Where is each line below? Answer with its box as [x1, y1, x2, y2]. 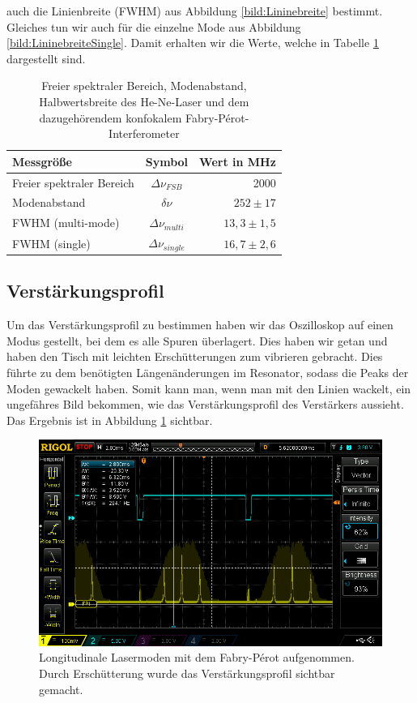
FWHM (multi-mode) [12, 214, 120, 231]
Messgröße [12, 152, 72, 169]
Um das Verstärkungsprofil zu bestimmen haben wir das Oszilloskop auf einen [6, 316, 394, 333]
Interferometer [109, 125, 180, 142]
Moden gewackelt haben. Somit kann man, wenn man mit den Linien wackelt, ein [6, 379, 411, 397]
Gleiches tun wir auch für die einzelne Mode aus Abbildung [6, 18, 301, 35]
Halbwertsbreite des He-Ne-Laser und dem [39, 92, 249, 109]
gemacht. [39, 680, 83, 697]
